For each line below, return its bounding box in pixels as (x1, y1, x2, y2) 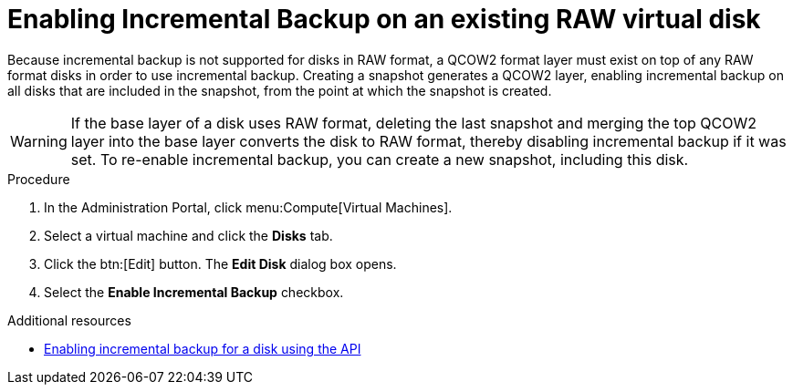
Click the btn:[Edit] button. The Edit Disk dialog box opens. (44, 255, 397, 272)
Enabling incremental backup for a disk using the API (44, 340, 361, 356)
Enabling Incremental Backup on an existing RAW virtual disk (7, 4, 761, 35)
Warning (10, 131, 68, 150)
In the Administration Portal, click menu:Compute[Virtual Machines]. (44, 199, 453, 215)
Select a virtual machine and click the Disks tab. (44, 227, 333, 243)
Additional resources (7, 312, 131, 328)
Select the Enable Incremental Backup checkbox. (44, 284, 344, 300)
